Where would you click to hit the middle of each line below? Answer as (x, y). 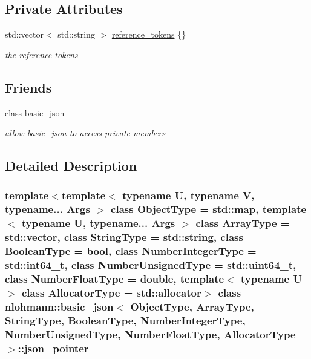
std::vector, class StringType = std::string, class (124, 237)
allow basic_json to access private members (85, 133)
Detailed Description (71, 166)
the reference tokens (41, 54)
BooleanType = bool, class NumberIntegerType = (131, 251)
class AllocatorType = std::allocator (111, 292)
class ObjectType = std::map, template (209, 209)
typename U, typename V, (188, 195)
